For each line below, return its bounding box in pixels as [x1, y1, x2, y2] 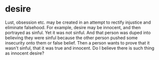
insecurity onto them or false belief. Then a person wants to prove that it [5, 40, 150, 45]
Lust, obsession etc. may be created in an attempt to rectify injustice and [5, 19, 151, 25]
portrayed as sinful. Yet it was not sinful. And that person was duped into [5, 30, 151, 35]
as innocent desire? [5, 50, 45, 56]
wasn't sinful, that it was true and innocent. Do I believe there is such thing [5, 45, 155, 51]
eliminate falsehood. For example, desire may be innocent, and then [5, 24, 141, 30]
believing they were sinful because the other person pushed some [5, 35, 138, 41]
